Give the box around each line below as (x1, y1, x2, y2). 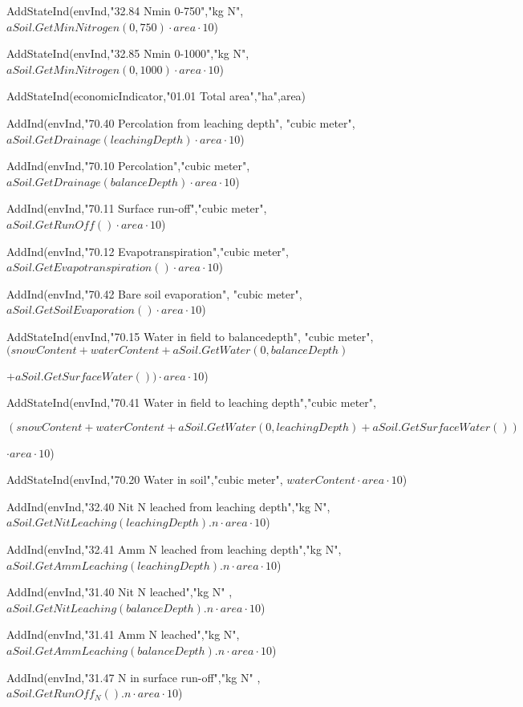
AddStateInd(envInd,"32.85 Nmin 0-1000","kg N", (6, 45, 249, 62)
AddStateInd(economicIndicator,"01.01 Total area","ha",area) (6, 87, 306, 104)
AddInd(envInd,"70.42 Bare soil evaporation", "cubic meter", (6, 285, 302, 302)
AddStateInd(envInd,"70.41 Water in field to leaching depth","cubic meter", (6, 394, 376, 411)
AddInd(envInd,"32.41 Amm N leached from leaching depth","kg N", (6, 541, 342, 558)
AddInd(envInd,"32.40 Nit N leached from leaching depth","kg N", (6, 498, 330, 514)
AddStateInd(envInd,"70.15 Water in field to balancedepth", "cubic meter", (6, 327, 374, 344)
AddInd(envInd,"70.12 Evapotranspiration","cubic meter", (6, 242, 289, 259)
